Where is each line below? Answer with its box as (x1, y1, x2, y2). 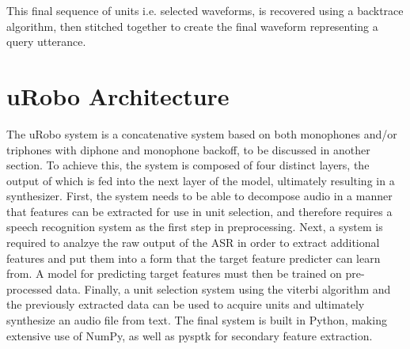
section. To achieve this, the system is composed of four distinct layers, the (6, 157, 370, 173)
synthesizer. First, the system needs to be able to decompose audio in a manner (6, 188, 393, 204)
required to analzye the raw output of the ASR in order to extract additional (6, 234, 380, 251)
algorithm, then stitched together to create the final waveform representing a (6, 17, 378, 34)
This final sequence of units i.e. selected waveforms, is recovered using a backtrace (6, 2, 404, 18)
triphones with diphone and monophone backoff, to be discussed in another (6, 141, 370, 157)
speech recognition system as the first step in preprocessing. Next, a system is (6, 218, 383, 235)
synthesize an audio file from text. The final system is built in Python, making (6, 312, 387, 328)
